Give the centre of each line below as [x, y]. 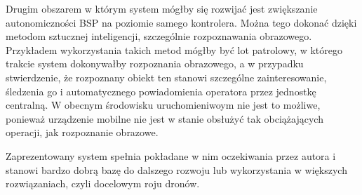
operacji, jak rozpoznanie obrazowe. [82, 132]
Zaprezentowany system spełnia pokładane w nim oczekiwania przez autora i [171, 155]
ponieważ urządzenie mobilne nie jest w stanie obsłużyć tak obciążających [165, 118]
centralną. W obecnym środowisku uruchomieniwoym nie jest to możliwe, [163, 105]
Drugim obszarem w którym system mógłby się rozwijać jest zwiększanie [162, 8]
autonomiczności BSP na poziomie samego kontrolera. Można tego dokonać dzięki [181, 22]
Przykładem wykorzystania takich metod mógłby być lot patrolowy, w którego [174, 49]
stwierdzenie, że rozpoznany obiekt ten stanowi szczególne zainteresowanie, [166, 77]
